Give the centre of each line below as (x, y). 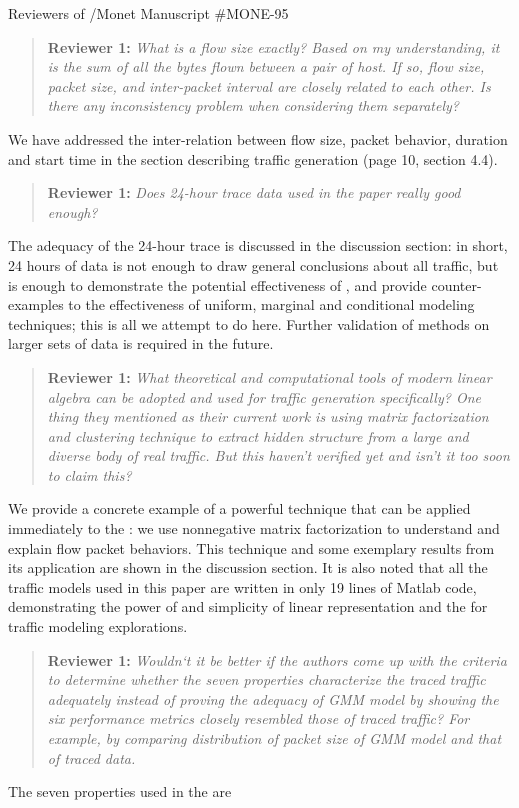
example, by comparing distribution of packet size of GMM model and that (274, 738)
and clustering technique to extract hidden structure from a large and (258, 435)
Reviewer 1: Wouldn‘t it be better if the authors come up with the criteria (277, 659)
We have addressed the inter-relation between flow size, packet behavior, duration (258, 138)
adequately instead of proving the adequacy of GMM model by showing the (273, 698)
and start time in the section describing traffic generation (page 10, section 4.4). (253, 158)
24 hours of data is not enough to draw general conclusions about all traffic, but (253, 264)
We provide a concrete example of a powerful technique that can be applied (239, 508)
